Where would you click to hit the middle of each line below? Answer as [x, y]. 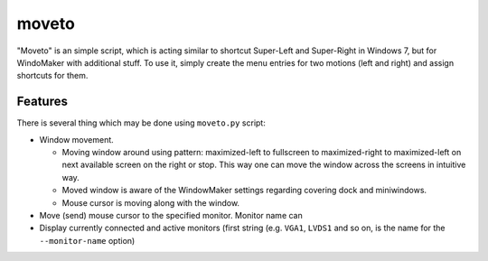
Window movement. [77, 139]
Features [42, 102]
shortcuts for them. [52, 76]
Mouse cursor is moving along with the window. [150, 202]
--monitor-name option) [87, 240]
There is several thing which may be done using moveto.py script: [141, 123]
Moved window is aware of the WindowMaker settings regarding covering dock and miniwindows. [244, 191]
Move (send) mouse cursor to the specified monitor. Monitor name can [171, 215]
